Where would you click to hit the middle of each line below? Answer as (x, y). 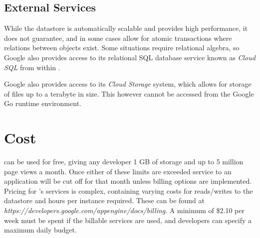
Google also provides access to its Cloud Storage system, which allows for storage (128, 84)
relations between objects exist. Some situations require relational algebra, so (122, 48)
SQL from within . (32, 67)
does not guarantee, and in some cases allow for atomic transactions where (118, 38)
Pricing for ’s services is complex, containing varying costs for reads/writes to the (129, 190)
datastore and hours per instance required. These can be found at (104, 200)
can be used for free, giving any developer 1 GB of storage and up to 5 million (124, 162)
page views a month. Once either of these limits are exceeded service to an (118, 171)
